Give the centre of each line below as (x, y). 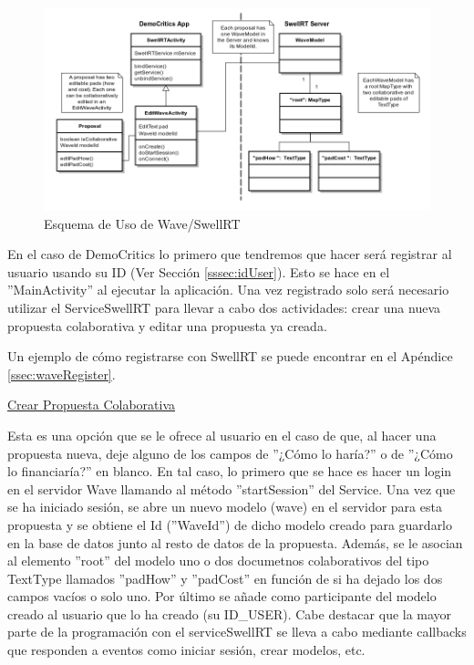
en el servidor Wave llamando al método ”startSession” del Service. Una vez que (232, 488)
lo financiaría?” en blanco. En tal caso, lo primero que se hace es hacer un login (230, 471)
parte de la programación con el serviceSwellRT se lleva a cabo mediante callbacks (237, 632)
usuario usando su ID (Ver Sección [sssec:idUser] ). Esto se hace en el (199, 271)
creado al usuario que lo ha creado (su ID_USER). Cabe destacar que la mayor (230, 613)
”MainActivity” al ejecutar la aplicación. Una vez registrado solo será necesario (228, 290)
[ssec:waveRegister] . (62, 374)
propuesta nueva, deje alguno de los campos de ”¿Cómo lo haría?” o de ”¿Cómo (230, 453)
